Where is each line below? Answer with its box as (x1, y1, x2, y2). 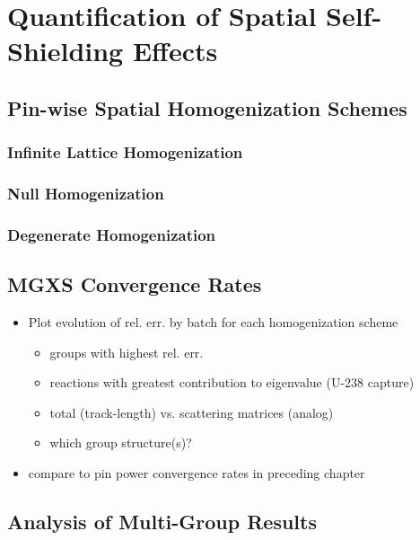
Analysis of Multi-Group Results (7, 508, 317, 536)
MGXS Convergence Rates (7, 270, 262, 298)
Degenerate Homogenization (7, 223, 216, 245)
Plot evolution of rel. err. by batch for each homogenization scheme (28, 313, 398, 332)
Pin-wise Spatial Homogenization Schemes (7, 93, 407, 121)
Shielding (7, 32, 124, 69)
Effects (132, 32, 218, 69)
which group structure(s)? (49, 433, 192, 452)
